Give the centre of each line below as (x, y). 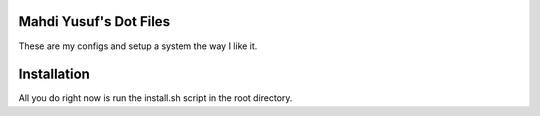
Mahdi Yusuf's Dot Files (94, 21)
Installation (54, 74)
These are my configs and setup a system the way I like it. (138, 46)
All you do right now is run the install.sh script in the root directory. (155, 98)
